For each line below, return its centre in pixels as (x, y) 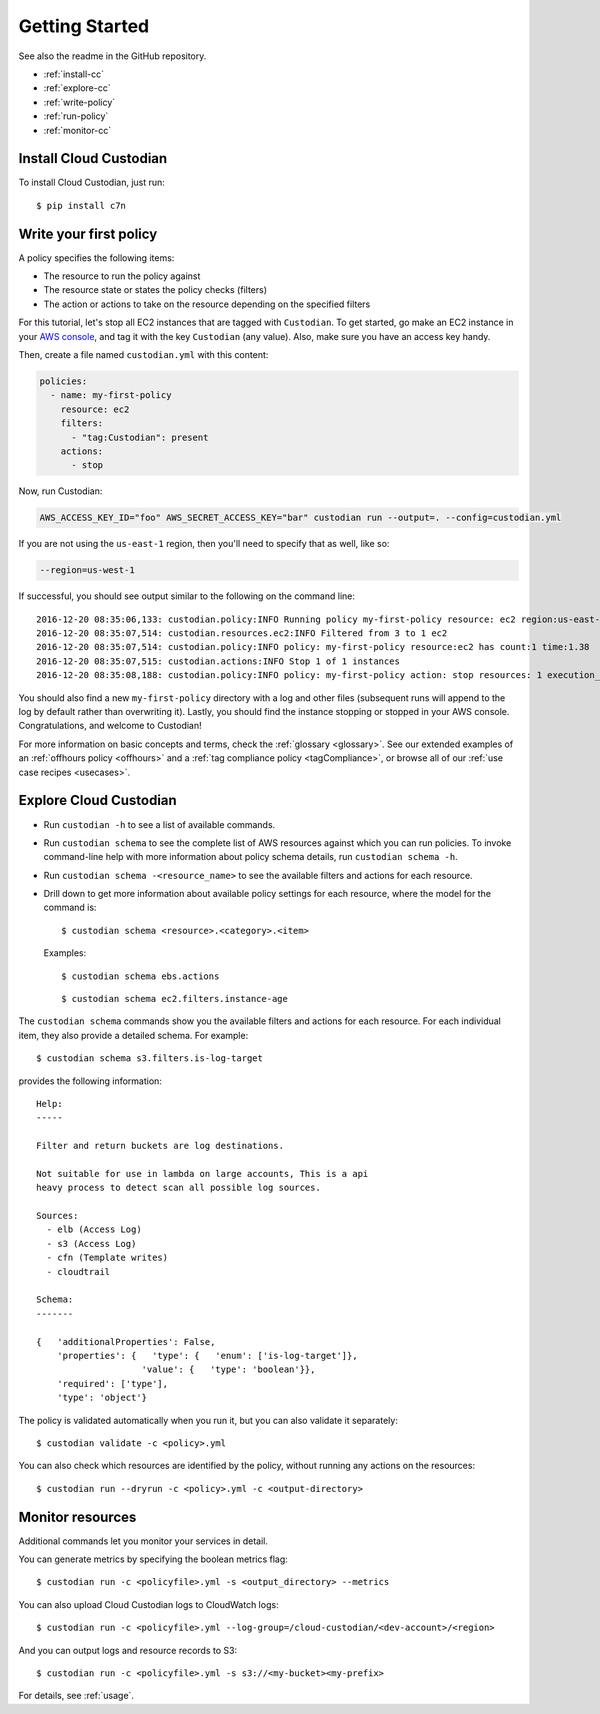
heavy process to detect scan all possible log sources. (179, 1188)
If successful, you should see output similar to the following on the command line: (186, 596)
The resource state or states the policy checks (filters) (155, 290)
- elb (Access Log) (94, 1229)
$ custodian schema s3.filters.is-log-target (150, 1058)
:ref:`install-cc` (74, 74)
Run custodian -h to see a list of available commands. (159, 824)
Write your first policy (88, 233)
